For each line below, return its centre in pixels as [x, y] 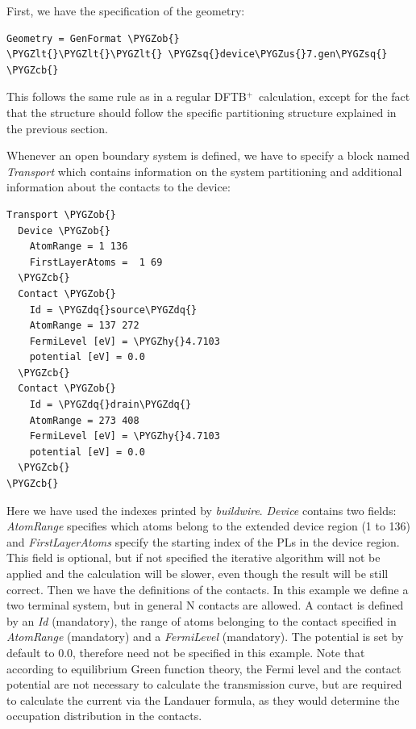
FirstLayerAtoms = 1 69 [96, 262]
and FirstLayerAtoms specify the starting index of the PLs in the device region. [203, 541]
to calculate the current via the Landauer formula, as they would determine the [203, 700]
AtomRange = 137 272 [84, 326]
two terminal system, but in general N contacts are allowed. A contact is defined [205, 605]
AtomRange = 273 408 [84, 420]
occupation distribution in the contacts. [104, 716]
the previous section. [57, 128]
